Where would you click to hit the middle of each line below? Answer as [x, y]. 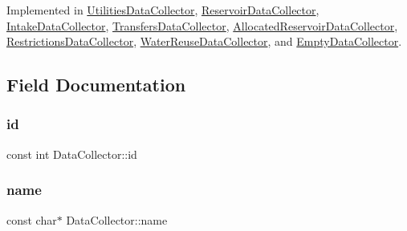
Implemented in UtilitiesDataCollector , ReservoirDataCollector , [163, 10]
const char [32, 219]
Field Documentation [96, 85]
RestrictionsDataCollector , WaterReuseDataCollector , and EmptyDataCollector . [204, 41]
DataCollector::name [117, 219]
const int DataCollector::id [72, 154]
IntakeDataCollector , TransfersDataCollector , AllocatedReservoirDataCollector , [202, 25]
